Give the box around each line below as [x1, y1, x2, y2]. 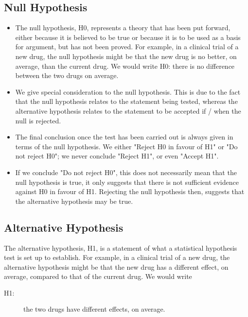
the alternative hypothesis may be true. [15, 196, 133, 206]
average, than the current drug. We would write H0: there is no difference [15, 60, 235, 71]
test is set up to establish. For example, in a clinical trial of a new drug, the [4, 252, 230, 262]
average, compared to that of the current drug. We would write [4, 271, 192, 281]
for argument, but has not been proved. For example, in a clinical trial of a [15, 41, 239, 52]
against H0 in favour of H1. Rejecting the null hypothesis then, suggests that [15, 186, 245, 197]
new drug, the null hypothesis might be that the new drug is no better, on [15, 51, 237, 61]
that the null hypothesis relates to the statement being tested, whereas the [15, 96, 238, 106]
